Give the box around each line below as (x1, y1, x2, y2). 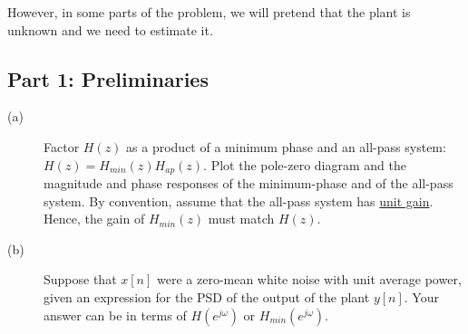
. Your (404, 288, 439, 306)
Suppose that (44, 270, 117, 289)
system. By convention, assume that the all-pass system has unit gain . (44, 191, 434, 210)
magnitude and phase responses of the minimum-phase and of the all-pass (44, 174, 453, 193)
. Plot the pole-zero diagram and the (203, 155, 406, 174)
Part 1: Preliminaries (7, 64, 209, 92)
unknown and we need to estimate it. (7, 20, 213, 39)
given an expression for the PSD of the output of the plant (44, 288, 370, 306)
